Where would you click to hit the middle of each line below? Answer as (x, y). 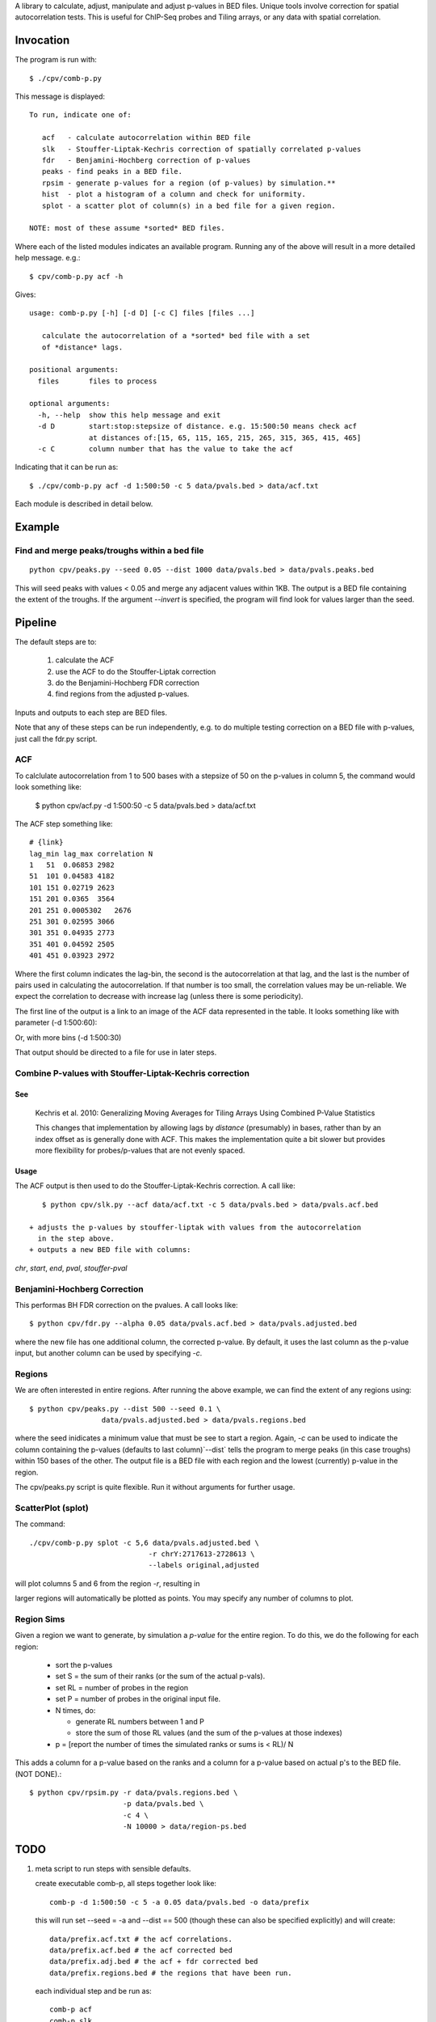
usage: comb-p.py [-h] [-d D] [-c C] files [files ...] (142, 313)
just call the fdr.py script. (56, 738)
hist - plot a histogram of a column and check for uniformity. (174, 195)
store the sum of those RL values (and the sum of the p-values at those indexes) (209, 1733)
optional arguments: (70, 404)
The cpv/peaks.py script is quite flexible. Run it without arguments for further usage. (155, 1487)
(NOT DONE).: (38, 1774)
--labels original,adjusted (204, 1565)
